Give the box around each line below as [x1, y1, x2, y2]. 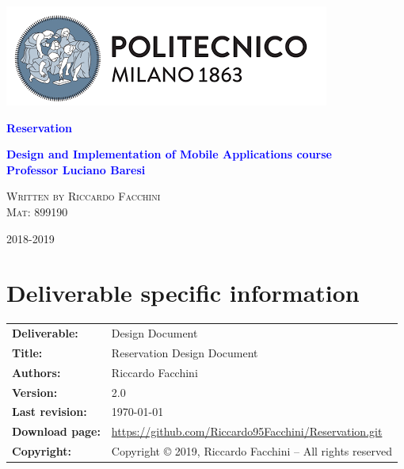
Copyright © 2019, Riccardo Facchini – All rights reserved [111, 443, 392, 459]
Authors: [12, 364, 61, 380]
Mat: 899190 [6, 203, 68, 219]
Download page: [12, 423, 101, 440]
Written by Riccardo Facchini [6, 188, 161, 204]
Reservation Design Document [111, 344, 258, 360]
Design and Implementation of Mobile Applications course [6, 146, 332, 162]
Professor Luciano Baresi [6, 161, 146, 177]
